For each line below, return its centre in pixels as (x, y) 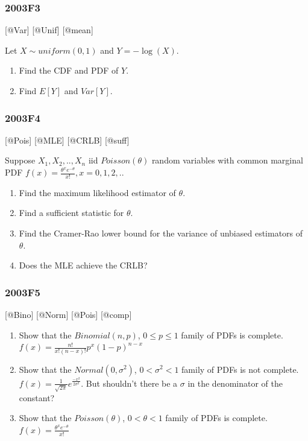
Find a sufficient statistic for (71, 213)
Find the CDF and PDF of (69, 70)
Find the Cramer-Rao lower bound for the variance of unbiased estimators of (161, 233)
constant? (37, 397)
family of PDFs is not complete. (240, 369)
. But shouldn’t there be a (129, 383)
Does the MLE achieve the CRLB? (83, 265)
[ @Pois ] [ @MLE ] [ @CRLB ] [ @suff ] (67, 140)
